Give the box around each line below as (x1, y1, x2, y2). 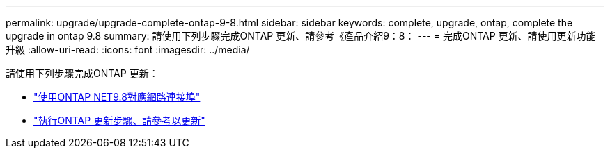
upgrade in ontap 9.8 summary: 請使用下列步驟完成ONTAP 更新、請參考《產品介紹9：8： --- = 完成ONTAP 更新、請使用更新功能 (6, 30, 596, 42)
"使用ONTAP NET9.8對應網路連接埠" (33, 91, 201, 103)
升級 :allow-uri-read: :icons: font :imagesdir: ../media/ (6, 44, 250, 55)
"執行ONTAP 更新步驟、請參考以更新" (33, 114, 205, 126)
